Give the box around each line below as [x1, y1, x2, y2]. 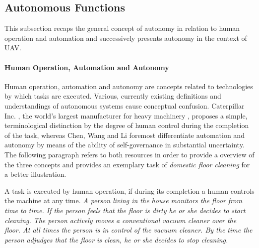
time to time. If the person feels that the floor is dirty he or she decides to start [4, 205, 246, 215]
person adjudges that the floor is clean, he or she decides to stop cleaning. [4, 234, 228, 245]
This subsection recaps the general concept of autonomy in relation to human [4, 23, 240, 33]
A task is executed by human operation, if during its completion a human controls [4, 185, 255, 196]
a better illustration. [4, 169, 66, 179]
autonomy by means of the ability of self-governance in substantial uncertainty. [4, 139, 245, 150]
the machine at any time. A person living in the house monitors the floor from [4, 195, 242, 206]
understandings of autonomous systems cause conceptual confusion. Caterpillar [4, 100, 245, 111]
